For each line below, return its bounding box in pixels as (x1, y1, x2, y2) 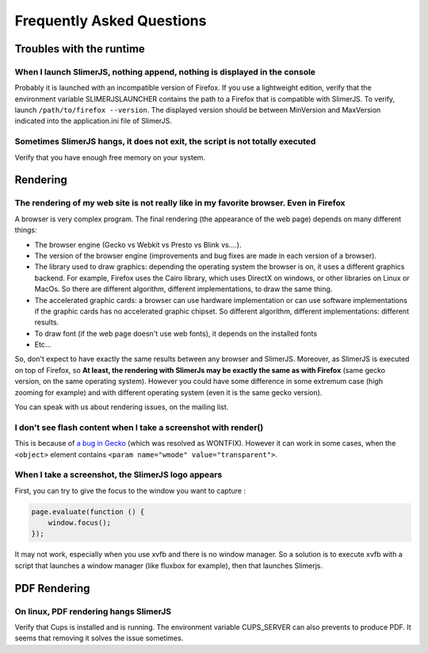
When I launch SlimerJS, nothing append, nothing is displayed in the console (14, 66, 316, 77)
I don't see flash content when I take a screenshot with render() (14, 421, 264, 432)
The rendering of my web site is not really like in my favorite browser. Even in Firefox (14, 198, 346, 209)
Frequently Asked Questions (14, 12, 207, 29)
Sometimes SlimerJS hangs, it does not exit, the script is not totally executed (14, 136, 316, 147)
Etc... (34, 340, 52, 349)
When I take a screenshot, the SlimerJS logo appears (14, 469, 223, 480)
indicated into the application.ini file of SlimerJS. (14, 116, 172, 126)
